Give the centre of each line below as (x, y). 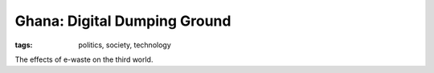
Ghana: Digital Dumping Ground (123, 21)
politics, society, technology (125, 45)
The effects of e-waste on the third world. (84, 59)
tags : (24, 45)
